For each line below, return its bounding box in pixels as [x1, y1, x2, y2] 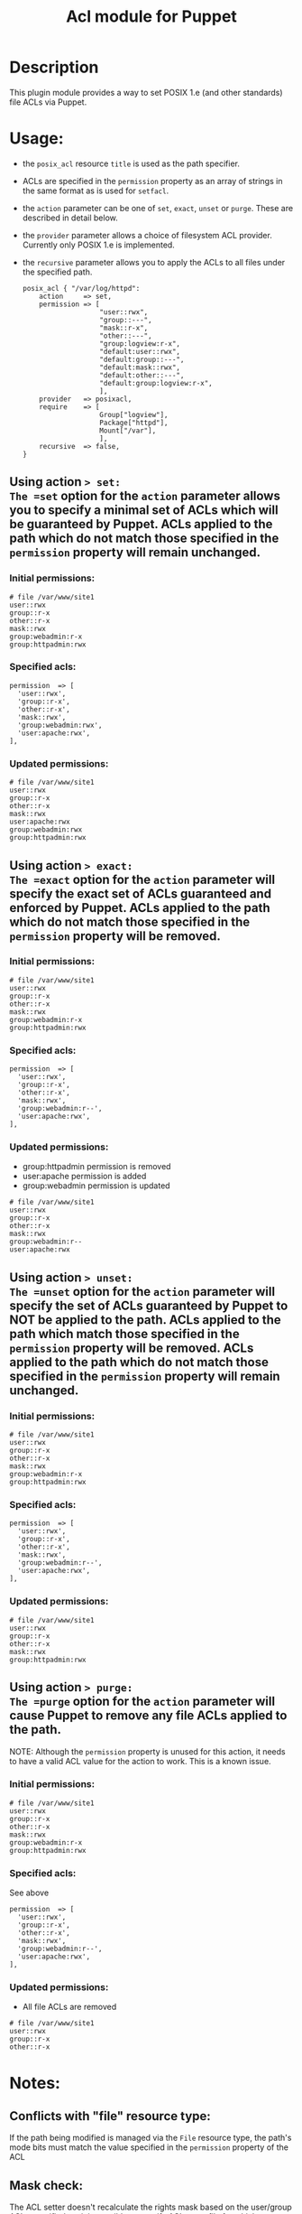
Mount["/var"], [98, 426, 157, 435]
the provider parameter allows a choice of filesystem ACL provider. [22, 229, 272, 240]
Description [9, 57, 99, 78]
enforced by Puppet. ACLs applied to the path [9, 900, 270, 916]
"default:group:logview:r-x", [98, 378, 214, 387]
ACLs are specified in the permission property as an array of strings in [22, 175, 283, 186]
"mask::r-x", [98, 323, 149, 332]
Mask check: [9, 2178, 84, 2193]
